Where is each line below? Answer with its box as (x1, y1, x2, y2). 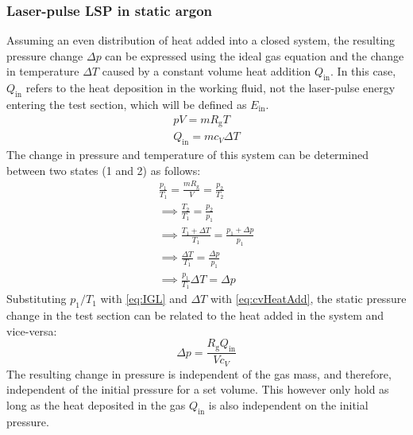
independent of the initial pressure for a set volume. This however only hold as (6, 381, 389, 398)
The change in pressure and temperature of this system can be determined (6, 146, 369, 162)
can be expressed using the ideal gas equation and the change (105, 47, 404, 64)
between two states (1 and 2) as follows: (6, 161, 201, 178)
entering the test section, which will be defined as (6, 96, 247, 112)
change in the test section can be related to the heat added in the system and (6, 307, 384, 324)
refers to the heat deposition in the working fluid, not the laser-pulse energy (25, 80, 396, 96)
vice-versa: (6, 322, 57, 339)
